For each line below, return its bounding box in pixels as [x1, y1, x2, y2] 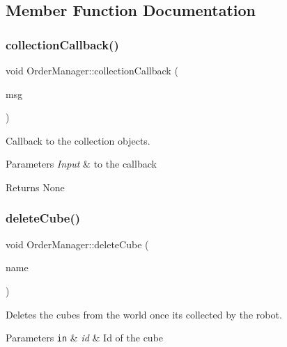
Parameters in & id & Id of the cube [6, 330, 164, 345]
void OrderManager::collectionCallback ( [6, 63, 178, 77]
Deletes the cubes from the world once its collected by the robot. [6, 307, 282, 321]
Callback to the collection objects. [6, 133, 150, 147]
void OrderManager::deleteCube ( [6, 236, 149, 251]
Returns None [6, 179, 65, 194]
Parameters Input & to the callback [6, 156, 157, 171]
